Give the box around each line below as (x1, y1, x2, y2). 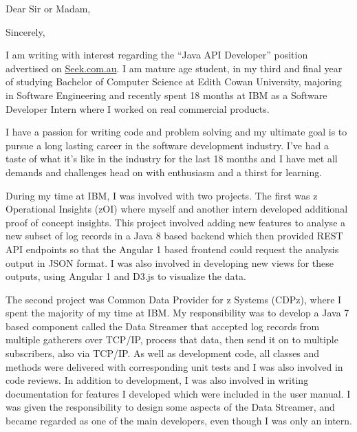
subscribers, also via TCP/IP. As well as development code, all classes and (6, 346, 320, 360)
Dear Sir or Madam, (6, 1, 91, 15)
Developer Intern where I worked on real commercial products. (6, 101, 270, 116)
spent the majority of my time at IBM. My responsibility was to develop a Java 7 (6, 305, 349, 320)
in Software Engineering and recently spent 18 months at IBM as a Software (6, 87, 327, 102)
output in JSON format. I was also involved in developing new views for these (6, 255, 334, 270)
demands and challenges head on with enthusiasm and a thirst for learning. (6, 164, 323, 179)
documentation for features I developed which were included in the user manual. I (6, 386, 351, 400)
